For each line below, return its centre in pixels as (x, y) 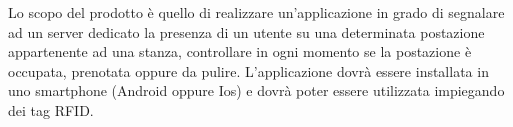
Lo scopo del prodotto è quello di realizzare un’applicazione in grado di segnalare (256, 12)
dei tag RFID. (51, 109)
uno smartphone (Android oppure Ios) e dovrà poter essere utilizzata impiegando (256, 90)
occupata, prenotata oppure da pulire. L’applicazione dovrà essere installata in (248, 70)
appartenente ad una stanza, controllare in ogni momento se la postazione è (240, 51)
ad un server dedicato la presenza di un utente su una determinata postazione (246, 31)
